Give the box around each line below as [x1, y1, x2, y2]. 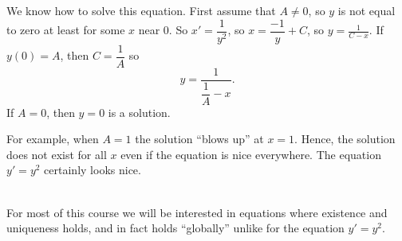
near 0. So [138, 21, 188, 38]
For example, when [6, 130, 99, 147]
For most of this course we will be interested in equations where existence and [6, 204, 388, 220]
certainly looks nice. [44, 161, 141, 178]
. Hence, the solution [294, 130, 396, 147]
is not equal [337, 2, 396, 18]
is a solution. [108, 103, 171, 120]
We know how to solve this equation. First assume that [6, 2, 276, 18]
